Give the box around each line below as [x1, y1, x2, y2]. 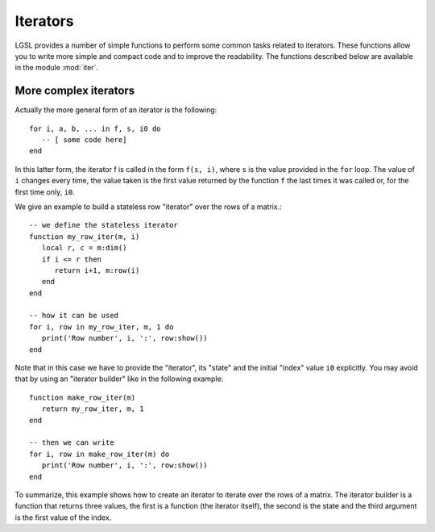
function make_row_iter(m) [29, 392, 136, 402]
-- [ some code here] [41, 136, 127, 145]
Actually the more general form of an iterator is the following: [14, 105, 217, 115]
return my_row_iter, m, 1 [41, 404, 144, 413]
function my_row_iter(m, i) [29, 232, 140, 241]
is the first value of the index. [14, 513, 112, 522]
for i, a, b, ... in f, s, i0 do [29, 124, 161, 133]
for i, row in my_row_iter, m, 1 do [29, 322, 174, 331]
